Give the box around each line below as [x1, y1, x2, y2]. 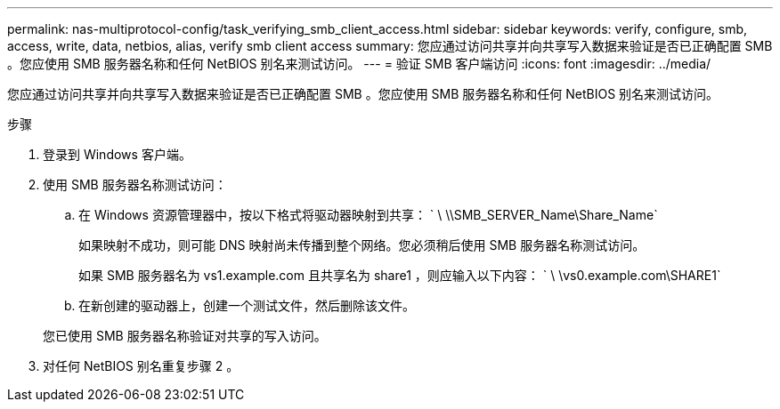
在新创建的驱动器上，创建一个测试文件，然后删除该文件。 [78, 298, 415, 313]
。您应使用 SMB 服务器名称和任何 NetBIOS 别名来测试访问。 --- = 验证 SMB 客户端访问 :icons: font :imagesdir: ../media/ [7, 56, 711, 71]
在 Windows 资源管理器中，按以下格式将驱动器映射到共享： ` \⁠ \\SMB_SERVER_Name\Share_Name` [78, 207, 658, 222]
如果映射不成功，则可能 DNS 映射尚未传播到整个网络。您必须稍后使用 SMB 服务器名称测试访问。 [78, 237, 646, 253]
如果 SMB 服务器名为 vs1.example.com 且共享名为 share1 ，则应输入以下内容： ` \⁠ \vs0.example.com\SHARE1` [78, 268, 721, 283]
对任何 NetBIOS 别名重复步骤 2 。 [43, 358, 240, 373]
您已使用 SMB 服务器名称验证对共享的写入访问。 [43, 328, 327, 343]
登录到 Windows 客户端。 [43, 147, 191, 162]
